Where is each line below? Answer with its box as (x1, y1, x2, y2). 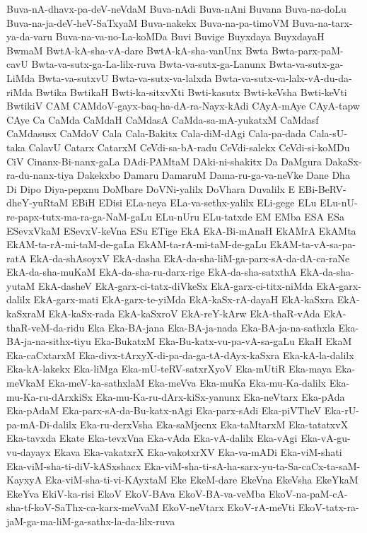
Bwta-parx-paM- (272, 42, 344, 57)
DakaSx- (325, 153, 362, 168)
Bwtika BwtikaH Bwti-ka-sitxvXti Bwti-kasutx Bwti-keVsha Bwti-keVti (35, 84, 347, 99)
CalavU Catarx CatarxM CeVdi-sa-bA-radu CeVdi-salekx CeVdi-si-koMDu (28, 139, 350, 154)
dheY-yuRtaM (6, 195, 69, 210)
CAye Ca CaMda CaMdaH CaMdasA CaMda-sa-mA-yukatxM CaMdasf (6, 112, 319, 127)
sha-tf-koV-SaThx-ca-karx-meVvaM (6, 500, 159, 515)
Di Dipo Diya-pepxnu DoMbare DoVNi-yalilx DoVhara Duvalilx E (6, 181, 296, 196)
